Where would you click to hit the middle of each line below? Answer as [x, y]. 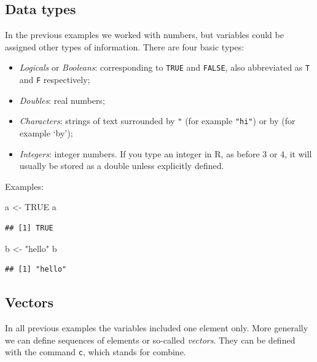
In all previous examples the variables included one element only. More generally [157, 327]
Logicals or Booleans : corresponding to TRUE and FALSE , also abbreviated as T [165, 67]
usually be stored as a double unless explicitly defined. [122, 166]
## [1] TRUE [29, 228]
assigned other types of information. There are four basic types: [125, 46]
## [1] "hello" [36, 270]
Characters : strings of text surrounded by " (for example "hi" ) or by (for [157, 121]
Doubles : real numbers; [62, 100]
